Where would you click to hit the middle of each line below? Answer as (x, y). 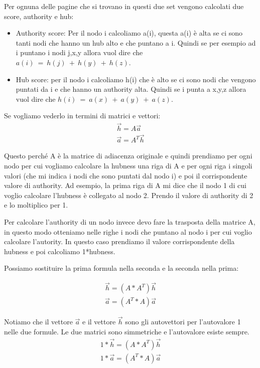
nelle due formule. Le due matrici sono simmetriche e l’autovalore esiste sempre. (127, 332)
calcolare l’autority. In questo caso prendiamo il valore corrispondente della (119, 241)
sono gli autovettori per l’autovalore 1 (183, 322)
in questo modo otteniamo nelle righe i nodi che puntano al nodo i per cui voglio (128, 231)
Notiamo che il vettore (38, 322)
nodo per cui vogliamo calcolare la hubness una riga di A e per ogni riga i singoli (128, 166)
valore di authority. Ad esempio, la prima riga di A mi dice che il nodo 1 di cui (125, 185)
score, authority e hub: (39, 16)
